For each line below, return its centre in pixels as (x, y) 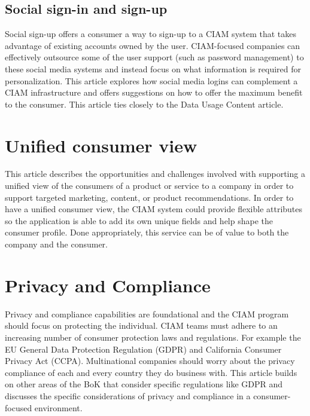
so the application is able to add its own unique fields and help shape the (139, 220)
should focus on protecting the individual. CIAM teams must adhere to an (141, 325)
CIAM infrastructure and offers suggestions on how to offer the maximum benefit (154, 92)
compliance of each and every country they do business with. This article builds (151, 372)
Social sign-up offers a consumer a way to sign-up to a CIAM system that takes (151, 34)
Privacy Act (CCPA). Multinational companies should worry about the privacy (150, 361)
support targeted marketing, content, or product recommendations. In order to (149, 197)
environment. (58, 407)
